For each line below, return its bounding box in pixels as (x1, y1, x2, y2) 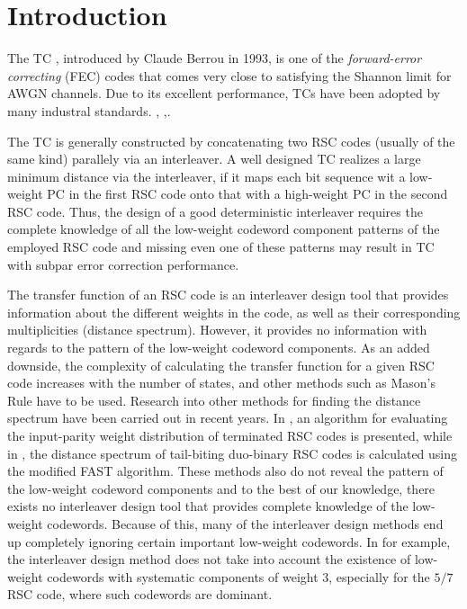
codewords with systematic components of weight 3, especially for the (47, 567, 430, 586)
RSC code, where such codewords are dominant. (7, 585, 273, 604)
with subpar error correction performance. (7, 255, 239, 273)
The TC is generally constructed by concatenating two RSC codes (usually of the (7, 131, 455, 150)
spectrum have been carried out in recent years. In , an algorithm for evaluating (7, 408, 448, 427)
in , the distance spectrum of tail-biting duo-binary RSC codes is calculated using (7, 443, 458, 462)
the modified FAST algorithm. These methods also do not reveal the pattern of (7, 461, 444, 480)
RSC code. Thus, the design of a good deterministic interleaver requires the (7, 202, 423, 220)
